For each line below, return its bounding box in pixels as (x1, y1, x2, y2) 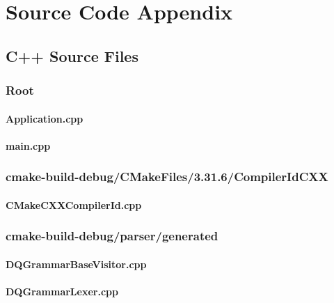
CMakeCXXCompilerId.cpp (6, 197, 142, 212)
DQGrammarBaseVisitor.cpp (6, 256, 147, 271)
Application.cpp (6, 111, 83, 125)
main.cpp (6, 138, 51, 153)
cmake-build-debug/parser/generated (6, 227, 218, 244)
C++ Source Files (6, 45, 138, 66)
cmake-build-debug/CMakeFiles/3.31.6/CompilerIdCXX (6, 168, 328, 185)
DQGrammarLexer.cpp (6, 284, 118, 299)
